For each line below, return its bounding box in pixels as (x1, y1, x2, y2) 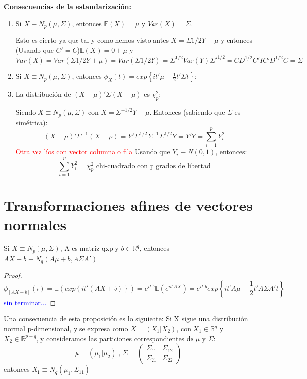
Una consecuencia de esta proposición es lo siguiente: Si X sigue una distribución (4, 313, 248, 324)
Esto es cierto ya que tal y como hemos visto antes (15, 35, 169, 45)
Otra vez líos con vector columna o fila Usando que (15, 146, 170, 157)
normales (4, 214, 67, 235)
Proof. (4, 270, 22, 280)
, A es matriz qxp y (60, 243, 119, 253)
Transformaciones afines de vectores (4, 195, 253, 215)
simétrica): (15, 117, 48, 127)
